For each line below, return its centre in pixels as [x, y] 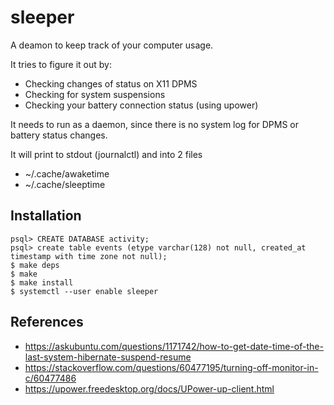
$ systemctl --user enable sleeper [84, 291]
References [47, 322]
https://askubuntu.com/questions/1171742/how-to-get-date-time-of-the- [174, 346]
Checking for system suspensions [95, 94]
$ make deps [35, 265]
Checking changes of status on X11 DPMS [111, 83]
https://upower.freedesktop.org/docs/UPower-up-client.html [149, 388]
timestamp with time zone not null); [89, 256]
